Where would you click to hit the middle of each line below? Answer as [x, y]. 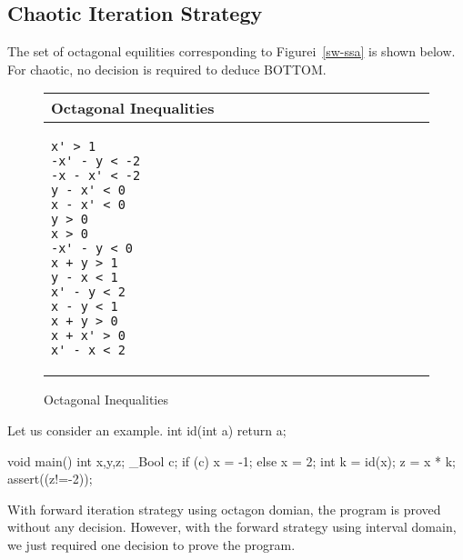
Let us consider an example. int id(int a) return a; [147, 430]
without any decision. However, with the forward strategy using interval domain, [232, 527]
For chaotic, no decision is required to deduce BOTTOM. [167, 69]
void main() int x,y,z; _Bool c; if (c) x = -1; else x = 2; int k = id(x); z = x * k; [231, 460]
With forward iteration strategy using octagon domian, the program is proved [224, 509]
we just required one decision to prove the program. [151, 544]
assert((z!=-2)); [50, 479]
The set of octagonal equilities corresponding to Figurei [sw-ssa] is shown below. [231, 51]
